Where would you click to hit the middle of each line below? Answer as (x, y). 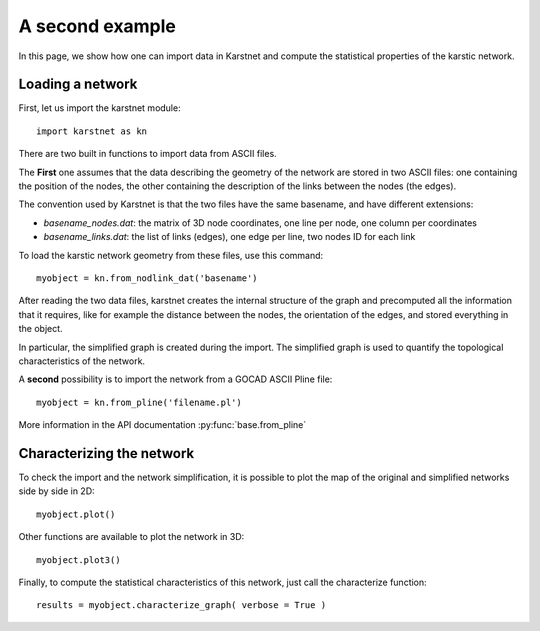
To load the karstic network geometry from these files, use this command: (171, 255)
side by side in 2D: (56, 491)
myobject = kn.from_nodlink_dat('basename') (147, 278)
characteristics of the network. (81, 361)
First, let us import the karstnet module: (99, 108)
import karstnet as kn (92, 131)
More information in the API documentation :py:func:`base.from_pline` (162, 425)
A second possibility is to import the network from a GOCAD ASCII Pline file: (175, 379)
